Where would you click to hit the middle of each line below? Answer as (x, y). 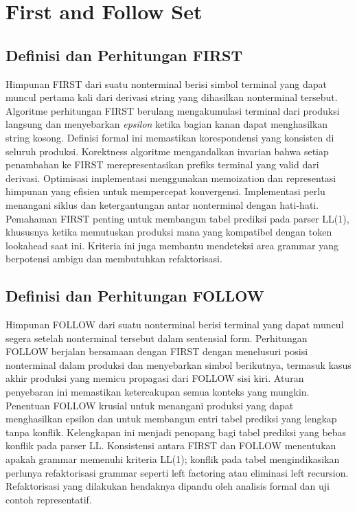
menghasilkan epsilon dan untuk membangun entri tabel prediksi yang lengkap (171, 419)
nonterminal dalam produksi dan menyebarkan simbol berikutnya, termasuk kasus (178, 364)
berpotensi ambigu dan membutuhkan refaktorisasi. (114, 259)
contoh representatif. (49, 499)
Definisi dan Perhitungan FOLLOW (135, 296)
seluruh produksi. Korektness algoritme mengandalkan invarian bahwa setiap (167, 151)
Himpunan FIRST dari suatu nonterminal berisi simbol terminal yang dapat (166, 83)
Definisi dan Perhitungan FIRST (124, 55)
